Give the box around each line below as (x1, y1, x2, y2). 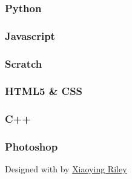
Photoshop (5, 139, 58, 154)
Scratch (5, 56, 42, 71)
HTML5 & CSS (5, 83, 83, 99)
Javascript (5, 28, 55, 43)
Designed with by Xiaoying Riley (5, 163, 127, 175)
